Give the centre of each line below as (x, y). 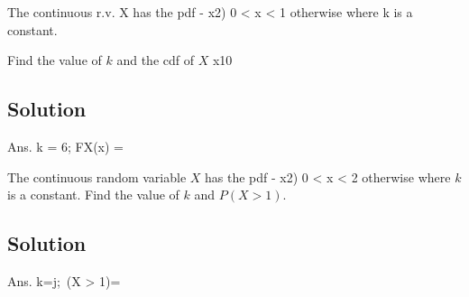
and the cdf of (156, 60)
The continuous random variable (97, 176)
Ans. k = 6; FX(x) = (65, 146)
